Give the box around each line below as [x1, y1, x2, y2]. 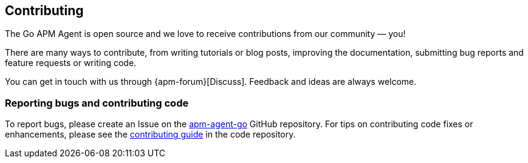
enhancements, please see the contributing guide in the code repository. [5, 129, 296, 140]
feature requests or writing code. [5, 58, 137, 68]
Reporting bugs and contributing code [5, 96, 189, 109]
